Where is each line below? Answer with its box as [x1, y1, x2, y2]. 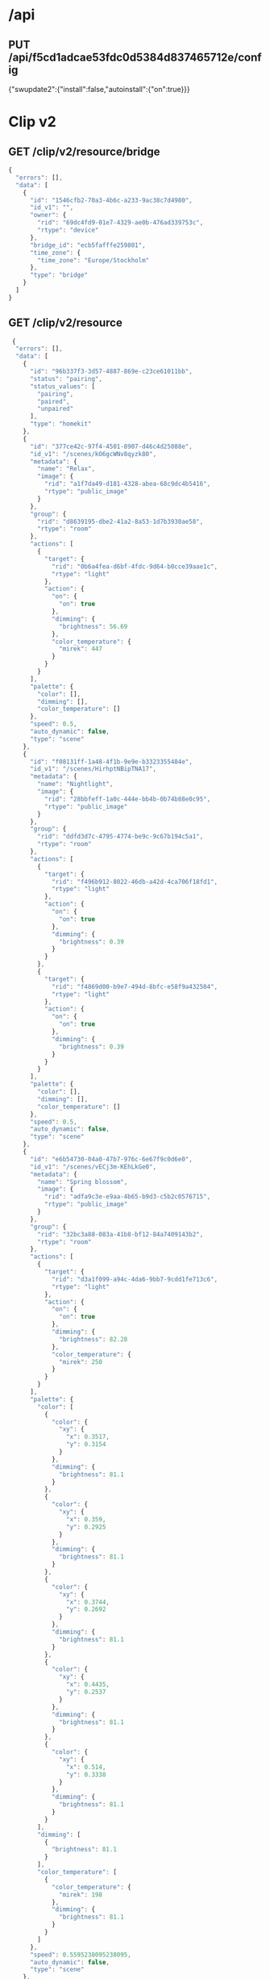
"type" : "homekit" [29, 420, 92, 429]
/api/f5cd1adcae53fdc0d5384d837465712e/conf [8, 50, 262, 64]
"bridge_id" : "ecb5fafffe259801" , [29, 241, 147, 249]
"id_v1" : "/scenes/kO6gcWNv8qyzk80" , [29, 450, 157, 458]
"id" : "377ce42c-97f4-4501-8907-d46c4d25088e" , [29, 442, 193, 450]
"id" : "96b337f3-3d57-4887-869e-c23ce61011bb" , [29, 367, 193, 376]
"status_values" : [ [29, 382, 95, 391]
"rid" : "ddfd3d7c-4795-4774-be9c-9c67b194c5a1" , [37, 833, 204, 841]
